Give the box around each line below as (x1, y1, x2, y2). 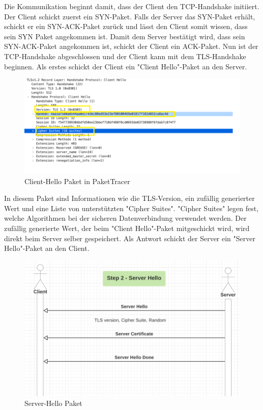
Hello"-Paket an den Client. (4, 243, 90, 253)
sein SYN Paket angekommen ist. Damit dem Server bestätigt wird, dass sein (4, 31, 245, 41)
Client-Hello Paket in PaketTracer (24, 175, 130, 186)
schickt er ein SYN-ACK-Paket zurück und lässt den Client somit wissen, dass (4, 21, 248, 32)
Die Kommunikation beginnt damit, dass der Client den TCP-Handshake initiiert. (4, 1, 259, 11)
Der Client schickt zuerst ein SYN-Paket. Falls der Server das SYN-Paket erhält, (4, 11, 255, 21)
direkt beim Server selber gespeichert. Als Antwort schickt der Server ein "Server (4, 233, 255, 243)
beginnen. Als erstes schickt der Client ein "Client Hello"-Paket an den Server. (4, 61, 247, 71)
